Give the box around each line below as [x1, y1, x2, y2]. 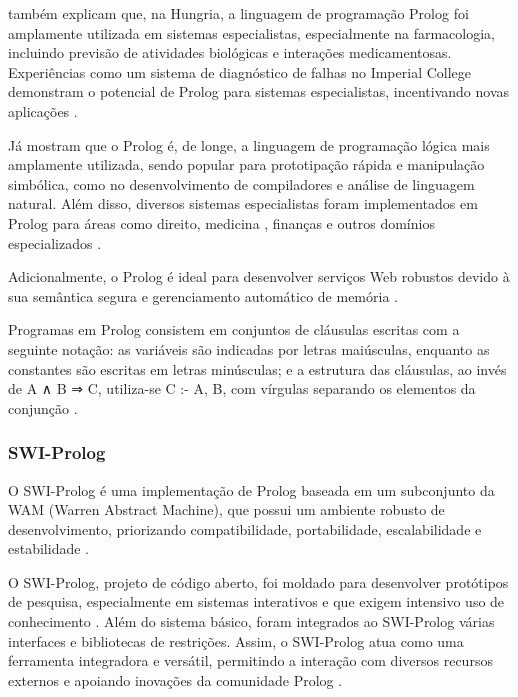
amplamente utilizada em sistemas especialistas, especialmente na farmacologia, [8, 22, 496, 43]
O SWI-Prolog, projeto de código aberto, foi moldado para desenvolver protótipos [8, 571, 509, 592]
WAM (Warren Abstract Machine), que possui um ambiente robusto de [8, 499, 445, 520]
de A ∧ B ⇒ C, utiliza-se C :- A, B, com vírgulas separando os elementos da [8, 378, 476, 399]
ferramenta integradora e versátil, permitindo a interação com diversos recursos [8, 650, 493, 671]
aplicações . [8, 100, 78, 121]
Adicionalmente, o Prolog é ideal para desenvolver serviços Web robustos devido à [8, 266, 510, 287]
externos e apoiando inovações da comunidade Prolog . [8, 669, 343, 690]
